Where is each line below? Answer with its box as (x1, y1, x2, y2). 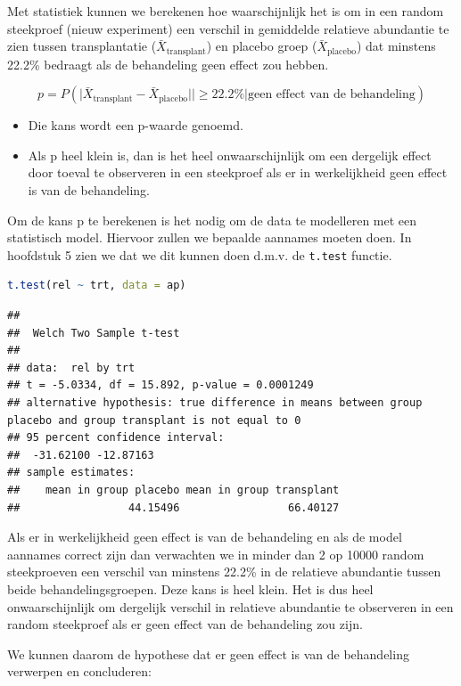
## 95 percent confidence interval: (7, 431, 225, 445)
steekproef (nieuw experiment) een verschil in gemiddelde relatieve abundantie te (7, 19, 449, 37)
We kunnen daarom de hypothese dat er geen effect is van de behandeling (7, 644, 409, 663)
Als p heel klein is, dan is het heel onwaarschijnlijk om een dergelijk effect (28, 145, 432, 164)
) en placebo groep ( (206, 37, 317, 55)
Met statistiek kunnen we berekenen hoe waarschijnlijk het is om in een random (7, 2, 444, 20)
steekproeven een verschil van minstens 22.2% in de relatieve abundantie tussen (7, 562, 441, 581)
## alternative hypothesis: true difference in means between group (7, 396, 423, 410)
